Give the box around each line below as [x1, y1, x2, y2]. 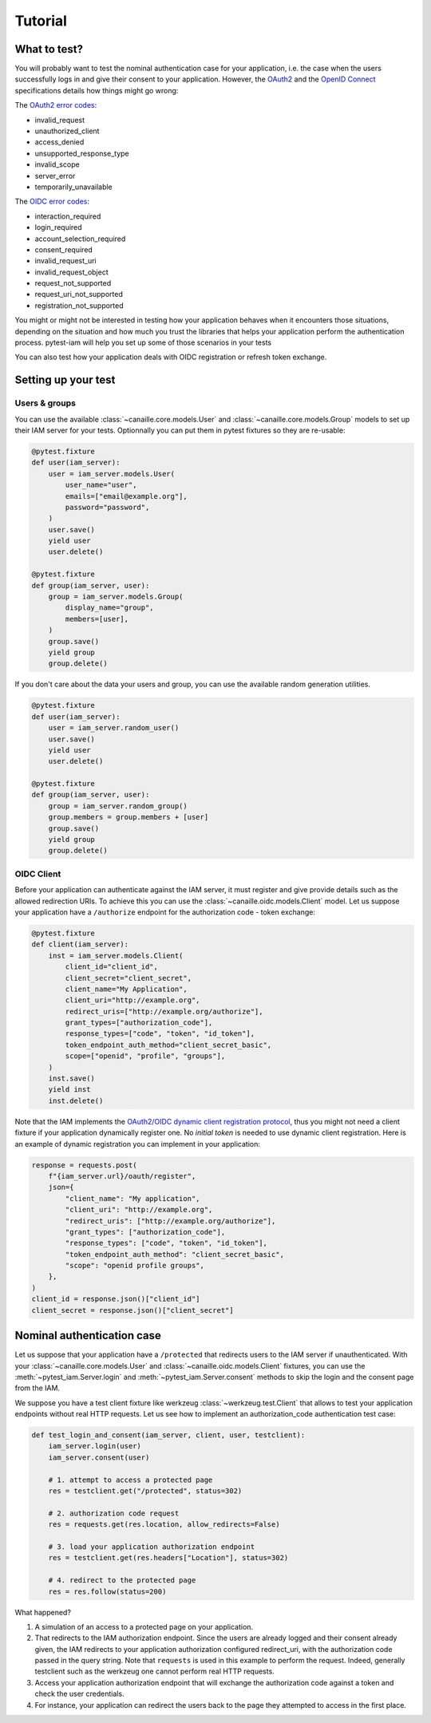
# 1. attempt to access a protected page [48, 1475, 213, 1484]
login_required [34, 223, 83, 232]
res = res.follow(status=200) [48, 1587, 167, 1596]
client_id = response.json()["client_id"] [31, 1294, 200, 1304]
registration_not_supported [34, 300, 124, 310]
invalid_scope [34, 160, 80, 169]
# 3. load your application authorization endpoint [48, 1542, 255, 1551]
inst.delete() [48, 1096, 104, 1105]
